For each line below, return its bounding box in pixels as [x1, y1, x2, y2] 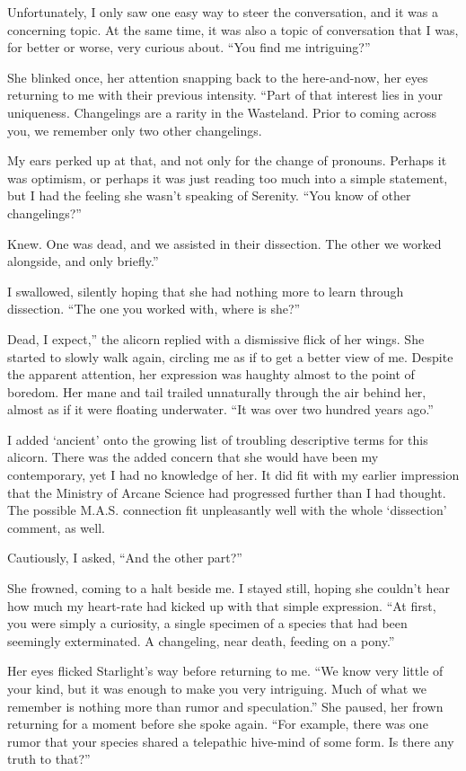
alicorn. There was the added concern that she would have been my [7, 448, 379, 466]
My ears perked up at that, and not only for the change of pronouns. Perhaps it [7, 151, 447, 170]
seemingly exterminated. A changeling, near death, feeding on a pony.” [7, 631, 395, 650]
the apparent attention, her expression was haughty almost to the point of [7, 365, 415, 384]
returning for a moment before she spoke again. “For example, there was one [7, 714, 428, 733]
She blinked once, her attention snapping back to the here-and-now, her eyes [7, 67, 428, 86]
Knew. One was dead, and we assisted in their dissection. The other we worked [7, 234, 442, 253]
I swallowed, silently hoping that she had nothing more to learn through [7, 281, 404, 300]
